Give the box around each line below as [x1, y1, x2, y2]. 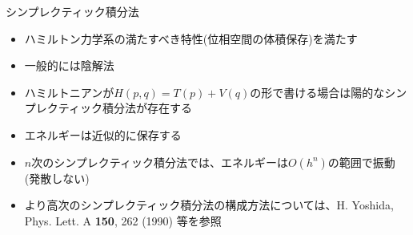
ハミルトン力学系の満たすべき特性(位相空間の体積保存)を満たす [24, 30, 358, 47]
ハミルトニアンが [24, 83, 114, 100]
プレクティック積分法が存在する [24, 99, 192, 116]
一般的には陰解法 [24, 57, 114, 74]
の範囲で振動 [327, 153, 395, 170]
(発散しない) [24, 169, 90, 186]
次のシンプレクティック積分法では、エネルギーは [31, 153, 288, 170]
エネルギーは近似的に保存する [24, 126, 182, 143]
